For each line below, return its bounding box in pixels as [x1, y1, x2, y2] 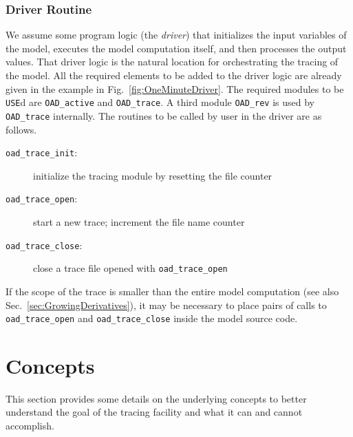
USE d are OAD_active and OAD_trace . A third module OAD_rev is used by [6, 95, 315, 109]
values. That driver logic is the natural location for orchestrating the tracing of [6, 54, 339, 69]
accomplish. [6, 418, 54, 433]
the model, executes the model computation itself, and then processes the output [6, 41, 347, 55]
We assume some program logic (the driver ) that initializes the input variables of [6, 28, 347, 42]
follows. [6, 122, 37, 136]
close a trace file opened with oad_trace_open [33, 261, 228, 275]
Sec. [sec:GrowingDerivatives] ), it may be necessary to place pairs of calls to [6, 297, 327, 312]
